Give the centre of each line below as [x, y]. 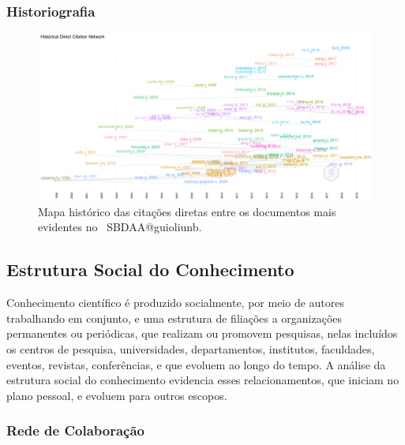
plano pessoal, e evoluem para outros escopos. [117, 395]
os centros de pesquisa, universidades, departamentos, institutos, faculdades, [191, 348]
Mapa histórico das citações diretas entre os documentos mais [187, 211]
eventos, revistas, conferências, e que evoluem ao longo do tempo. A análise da [196, 364]
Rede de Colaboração [75, 430]
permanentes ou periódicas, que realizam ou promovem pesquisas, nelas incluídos [202, 333]
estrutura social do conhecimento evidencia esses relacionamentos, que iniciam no [203, 380]
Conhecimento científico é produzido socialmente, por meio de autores [176, 303]
